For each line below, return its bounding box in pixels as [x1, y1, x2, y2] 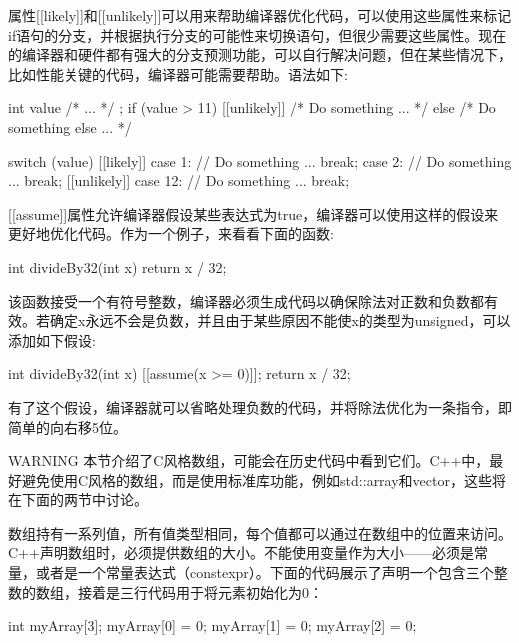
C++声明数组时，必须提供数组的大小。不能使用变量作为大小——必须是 [8, 542, 474, 563]
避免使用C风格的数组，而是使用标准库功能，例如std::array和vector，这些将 [21, 469, 506, 490]
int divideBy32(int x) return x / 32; [8, 256, 227, 277]
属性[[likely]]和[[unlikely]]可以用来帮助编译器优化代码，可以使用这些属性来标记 [8, 5, 512, 25]
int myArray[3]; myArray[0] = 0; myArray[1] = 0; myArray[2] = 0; [8, 615, 417, 636]
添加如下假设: [8, 329, 96, 350]
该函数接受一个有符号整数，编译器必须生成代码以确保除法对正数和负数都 [8, 290, 484, 311]
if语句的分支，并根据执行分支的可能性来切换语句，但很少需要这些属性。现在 [8, 24, 507, 45]
